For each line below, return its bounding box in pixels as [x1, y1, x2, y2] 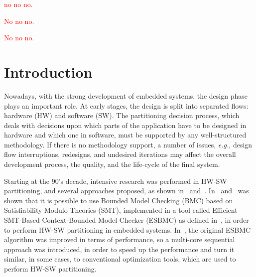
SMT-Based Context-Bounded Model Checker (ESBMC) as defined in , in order [4, 215, 249, 225]
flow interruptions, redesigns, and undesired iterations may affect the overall [4, 149, 236, 159]
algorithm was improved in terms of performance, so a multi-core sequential [4, 234, 235, 245]
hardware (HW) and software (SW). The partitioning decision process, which [4, 110, 240, 121]
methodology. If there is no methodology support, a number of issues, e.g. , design [4, 139, 253, 149]
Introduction [4, 61, 93, 82]
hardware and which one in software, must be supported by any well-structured [4, 130, 247, 140]
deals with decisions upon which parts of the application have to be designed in [4, 120, 247, 130]
